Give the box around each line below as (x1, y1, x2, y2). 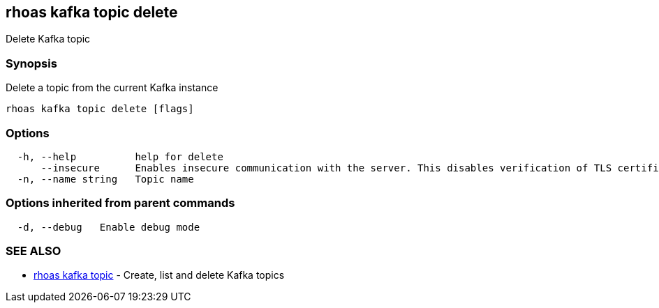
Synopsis (6, 56, 57, 70)
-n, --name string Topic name (17, 173, 194, 185)
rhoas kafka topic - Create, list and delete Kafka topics (34, 269, 285, 282)
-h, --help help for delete (17, 151, 223, 162)
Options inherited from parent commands (6, 196, 235, 210)
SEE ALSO (6, 244, 61, 259)
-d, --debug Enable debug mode (17, 221, 200, 233)
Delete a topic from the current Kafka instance (6, 82, 219, 94)
